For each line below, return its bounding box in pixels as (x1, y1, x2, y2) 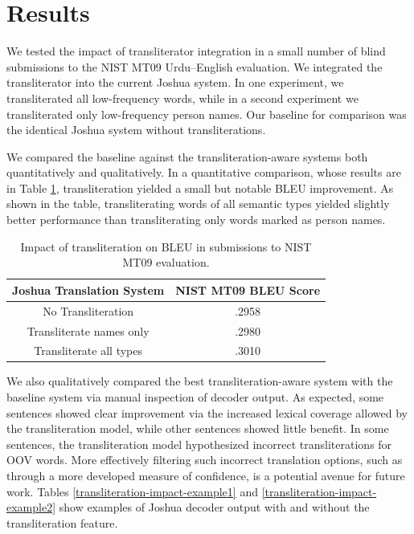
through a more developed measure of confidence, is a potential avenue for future (6, 467, 405, 484)
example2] (6, 499, 56, 516)
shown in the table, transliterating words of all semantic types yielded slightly (6, 195, 390, 212)
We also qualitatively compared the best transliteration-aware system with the (6, 373, 393, 389)
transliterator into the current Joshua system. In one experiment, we (6, 74, 344, 91)
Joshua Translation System (12, 281, 165, 298)
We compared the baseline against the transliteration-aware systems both (6, 148, 368, 165)
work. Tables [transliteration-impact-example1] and (6, 483, 258, 499)
